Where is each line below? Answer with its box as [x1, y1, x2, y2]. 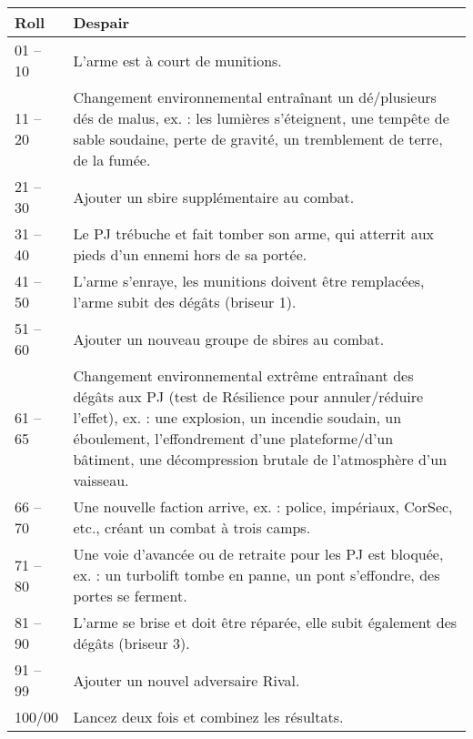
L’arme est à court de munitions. [73, 49, 282, 71]
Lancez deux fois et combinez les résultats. [73, 706, 344, 727]
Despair [73, 12, 130, 33]
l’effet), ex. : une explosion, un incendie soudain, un [73, 407, 402, 428]
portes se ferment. [73, 585, 187, 606]
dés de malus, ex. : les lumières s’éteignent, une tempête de [73, 107, 449, 128]
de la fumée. [73, 149, 151, 170]
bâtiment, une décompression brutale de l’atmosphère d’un [73, 449, 448, 470]
